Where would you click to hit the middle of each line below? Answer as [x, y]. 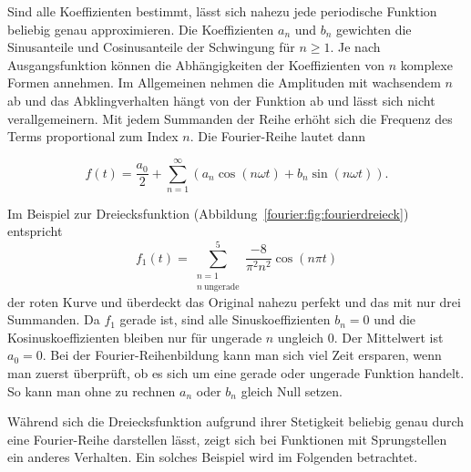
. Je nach [355, 47]
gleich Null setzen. [292, 390]
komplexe [426, 64]
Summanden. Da [54, 319]
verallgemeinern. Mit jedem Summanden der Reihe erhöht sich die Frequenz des [230, 118]
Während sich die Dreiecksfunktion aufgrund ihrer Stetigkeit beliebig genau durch [236, 421]
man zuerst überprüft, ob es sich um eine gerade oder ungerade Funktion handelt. [236, 373]
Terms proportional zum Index [93, 136]
